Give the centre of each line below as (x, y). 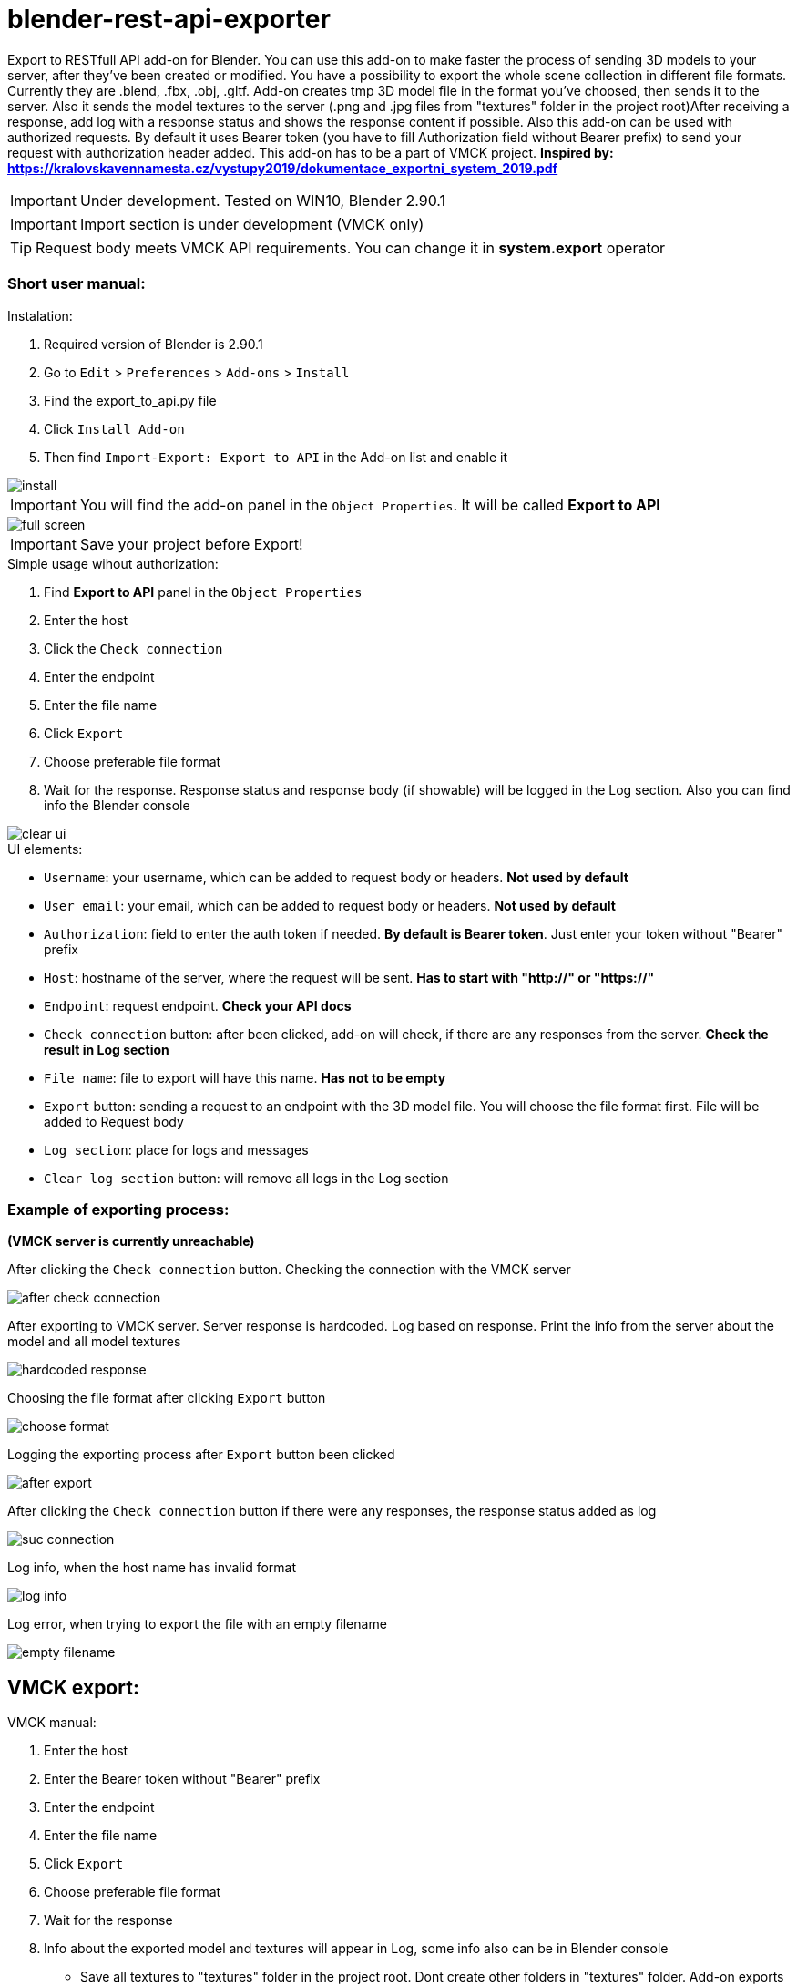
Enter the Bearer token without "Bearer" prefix (182, 1779)
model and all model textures (94, 1342)
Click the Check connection (133, 648)
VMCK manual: (52, 1723)
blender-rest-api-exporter (169, 19)
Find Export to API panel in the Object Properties (203, 592)
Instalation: (40, 315)
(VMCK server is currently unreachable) (131, 1241)
